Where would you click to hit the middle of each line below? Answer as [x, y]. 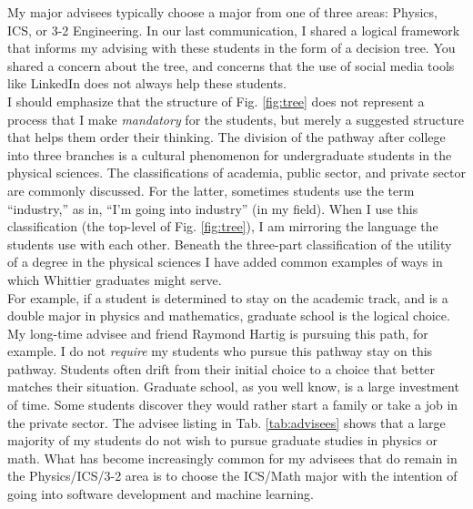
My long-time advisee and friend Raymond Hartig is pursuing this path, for [218, 333]
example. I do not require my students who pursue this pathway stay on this [220, 351]
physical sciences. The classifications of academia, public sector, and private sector [236, 173]
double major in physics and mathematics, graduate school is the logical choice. [229, 316]
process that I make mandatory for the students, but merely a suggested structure [236, 119]
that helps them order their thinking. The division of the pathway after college [226, 137]
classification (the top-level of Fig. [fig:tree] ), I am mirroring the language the [223, 226]
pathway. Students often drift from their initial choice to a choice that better [221, 368]
